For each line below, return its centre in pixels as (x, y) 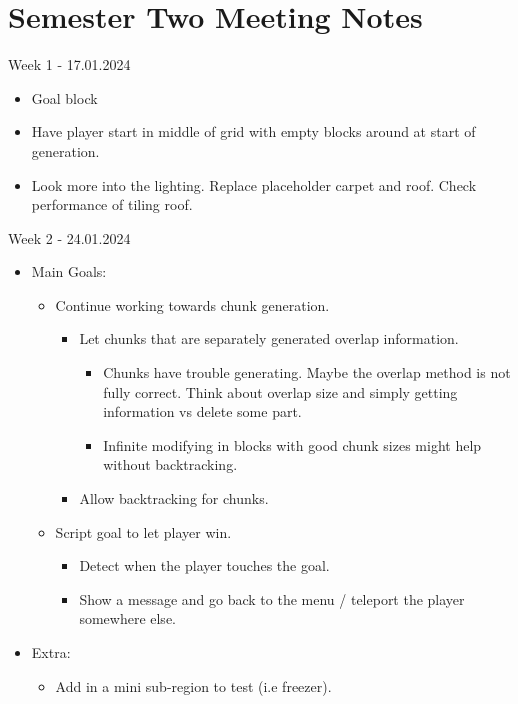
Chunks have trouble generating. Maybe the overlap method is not (307, 372)
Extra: (51, 652)
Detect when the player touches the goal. (204, 565)
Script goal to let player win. (143, 531)
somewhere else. (127, 618)
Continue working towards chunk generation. (192, 304)
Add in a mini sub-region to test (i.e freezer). (193, 685)
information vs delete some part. (202, 411)
